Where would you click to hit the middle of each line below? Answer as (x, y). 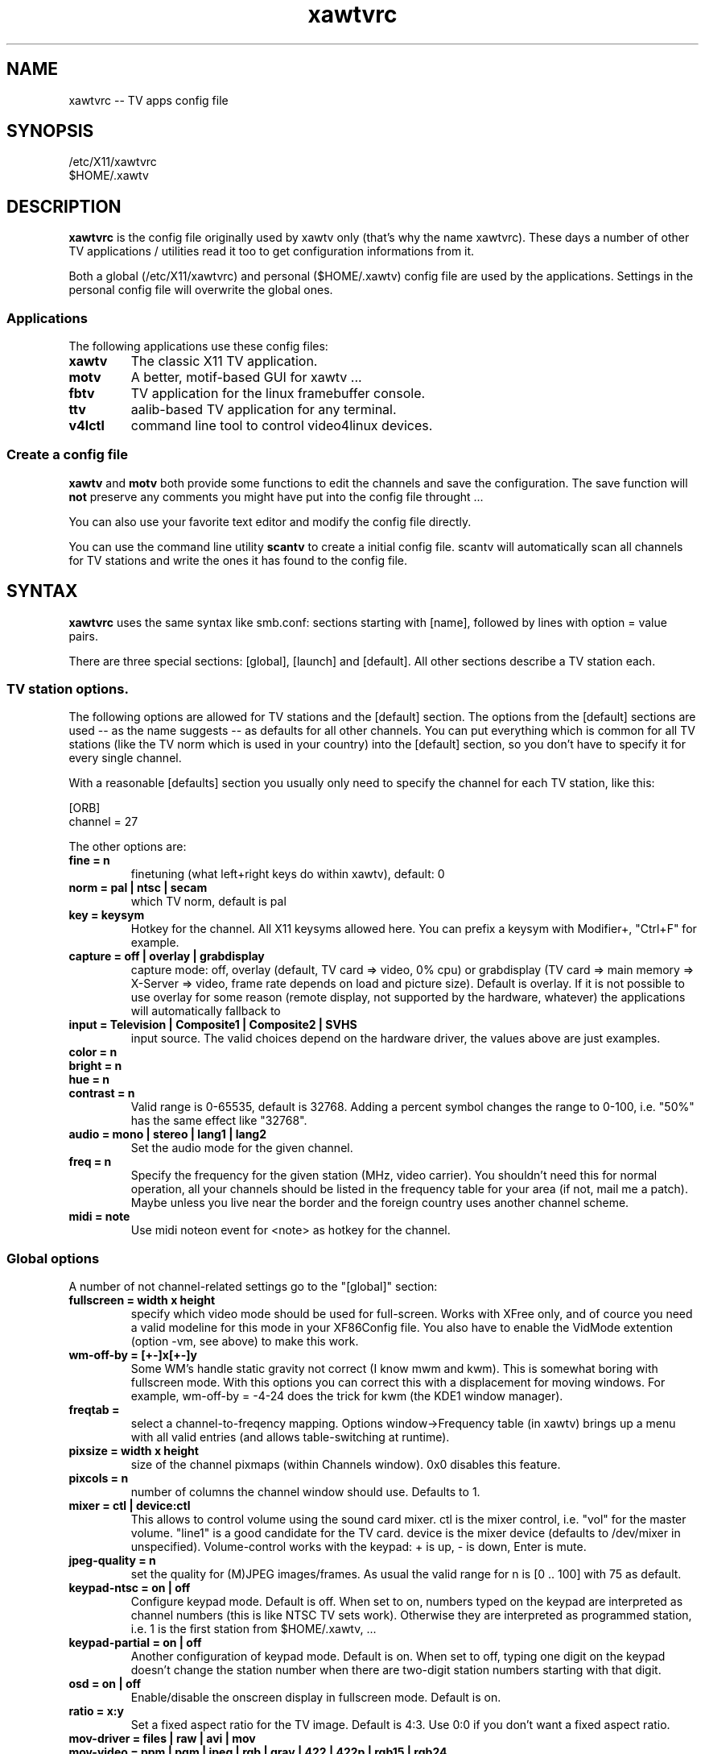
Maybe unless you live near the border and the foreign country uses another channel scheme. (380, 1203)
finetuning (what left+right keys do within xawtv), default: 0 (288, 874)
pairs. (84, 636)
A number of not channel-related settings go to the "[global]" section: (253, 1287)
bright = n (95, 1066)
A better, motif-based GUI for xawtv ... (246, 377)
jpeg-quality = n (112, 1561)
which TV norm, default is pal (208, 902)
